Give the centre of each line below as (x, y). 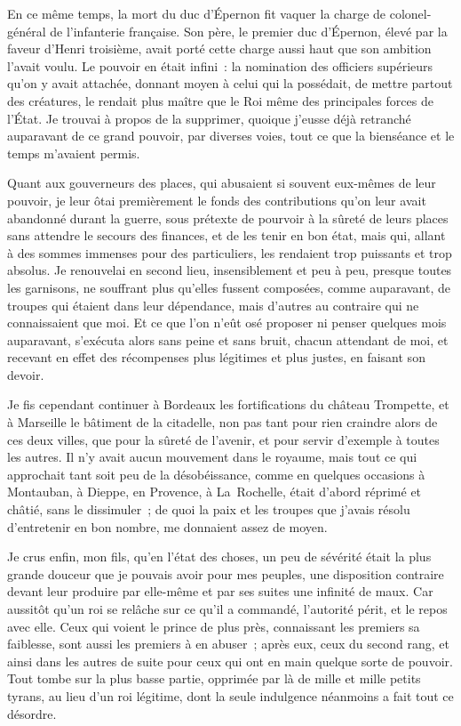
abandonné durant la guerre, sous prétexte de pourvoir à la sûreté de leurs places (228, 218)
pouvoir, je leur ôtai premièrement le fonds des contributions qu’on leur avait (217, 200)
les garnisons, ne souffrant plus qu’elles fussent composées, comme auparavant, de (229, 287)
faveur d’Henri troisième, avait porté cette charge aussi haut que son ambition (219, 48)
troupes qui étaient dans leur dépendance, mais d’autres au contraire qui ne (213, 305)
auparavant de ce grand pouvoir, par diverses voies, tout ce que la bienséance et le (231, 136)
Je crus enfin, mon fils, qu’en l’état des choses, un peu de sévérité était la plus (219, 557)
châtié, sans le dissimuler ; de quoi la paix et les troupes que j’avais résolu (209, 509)
